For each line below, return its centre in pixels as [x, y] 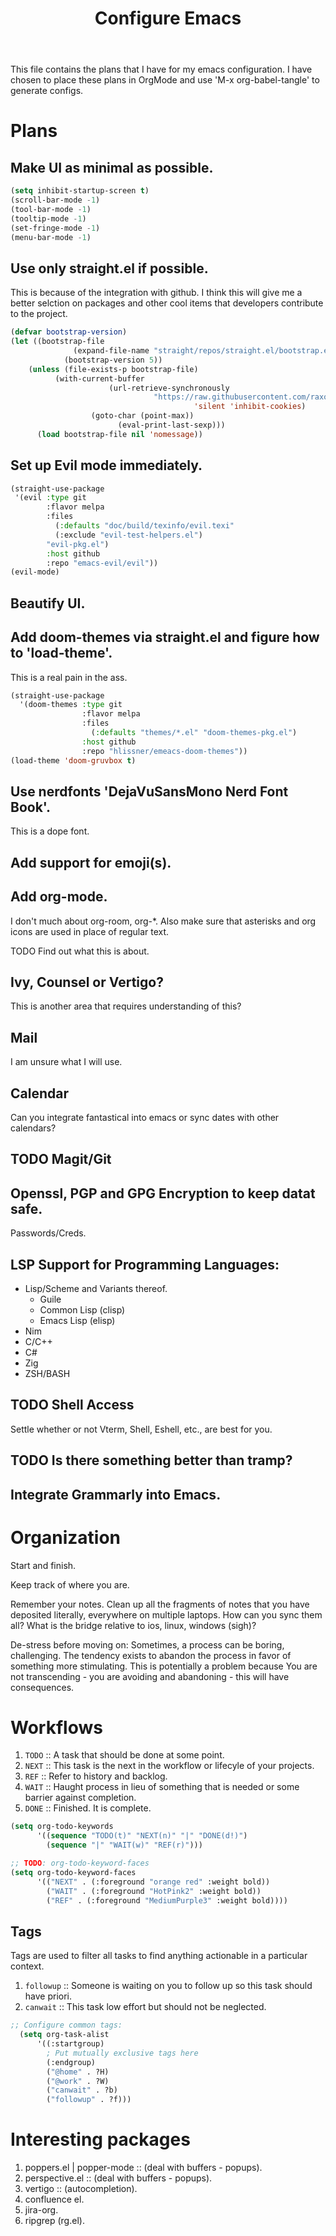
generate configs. [47, 91]
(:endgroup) [71, 2062]
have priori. [48, 1996]
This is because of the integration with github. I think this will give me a [156, 293]
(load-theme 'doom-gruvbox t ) [73, 760]
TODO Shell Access [72, 1405]
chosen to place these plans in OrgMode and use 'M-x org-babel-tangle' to [165, 80]
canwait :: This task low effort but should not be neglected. [145, 2007]
